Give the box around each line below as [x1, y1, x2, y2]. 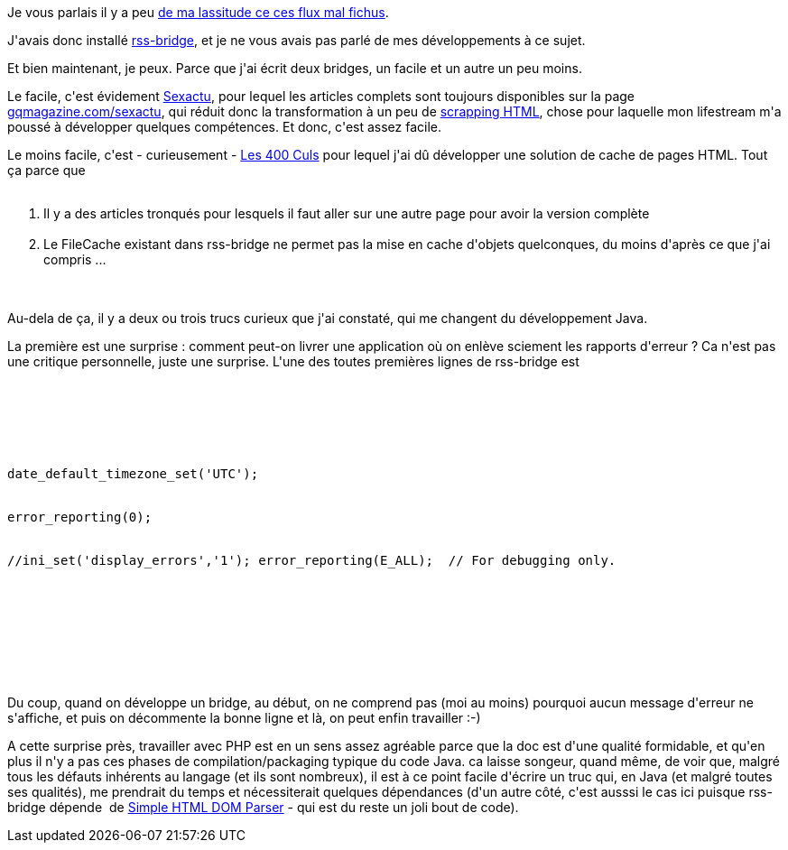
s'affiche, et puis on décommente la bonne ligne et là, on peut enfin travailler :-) [7, 710, 481, 725]
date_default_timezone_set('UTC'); [7, 467, 259, 481]
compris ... [43, 252, 107, 267]
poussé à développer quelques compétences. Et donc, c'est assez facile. [7, 119, 442, 134]
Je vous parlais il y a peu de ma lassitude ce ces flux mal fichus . [7, 5, 389, 20]
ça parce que [7, 162, 86, 178]
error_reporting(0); [7, 510, 153, 524]
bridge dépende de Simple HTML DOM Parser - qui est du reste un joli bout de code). [7, 799, 519, 815]
